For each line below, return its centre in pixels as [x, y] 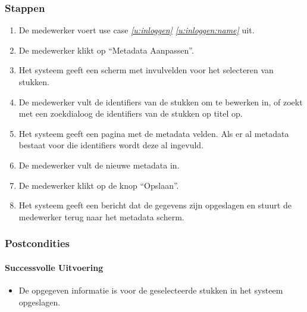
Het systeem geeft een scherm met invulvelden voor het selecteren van [146, 70]
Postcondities [37, 243]
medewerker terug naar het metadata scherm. [101, 216]
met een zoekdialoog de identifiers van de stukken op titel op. [131, 113]
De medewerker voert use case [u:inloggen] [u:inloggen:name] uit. [137, 30]
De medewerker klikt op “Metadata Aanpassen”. [106, 50]
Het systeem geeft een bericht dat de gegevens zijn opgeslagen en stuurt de [155, 205]
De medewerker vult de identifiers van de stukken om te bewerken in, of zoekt [161, 102]
